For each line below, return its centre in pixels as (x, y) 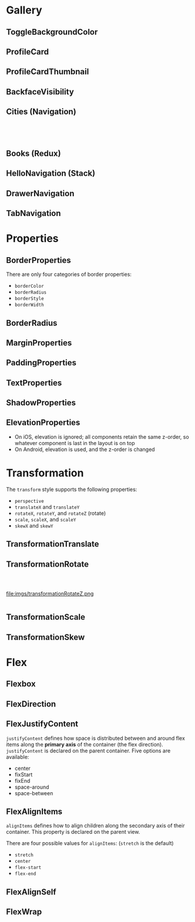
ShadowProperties (41, 403)
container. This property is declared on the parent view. (73, 832)
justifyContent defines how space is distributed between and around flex (95, 738)
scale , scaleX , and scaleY (45, 519)
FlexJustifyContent (42, 724)
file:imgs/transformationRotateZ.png (50, 594)
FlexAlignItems (34, 811)
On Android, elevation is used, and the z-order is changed (85, 449)
